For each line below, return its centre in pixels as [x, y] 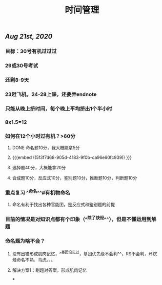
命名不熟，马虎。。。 [36, 260]
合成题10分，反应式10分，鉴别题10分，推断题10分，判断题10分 [75, 178]
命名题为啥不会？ [25, 241]
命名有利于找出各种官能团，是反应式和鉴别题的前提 [63, 204]
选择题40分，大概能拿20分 [39, 168]
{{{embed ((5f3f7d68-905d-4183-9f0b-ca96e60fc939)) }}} [72, 157]
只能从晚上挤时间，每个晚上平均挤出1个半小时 [59, 109]
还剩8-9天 [17, 80]
